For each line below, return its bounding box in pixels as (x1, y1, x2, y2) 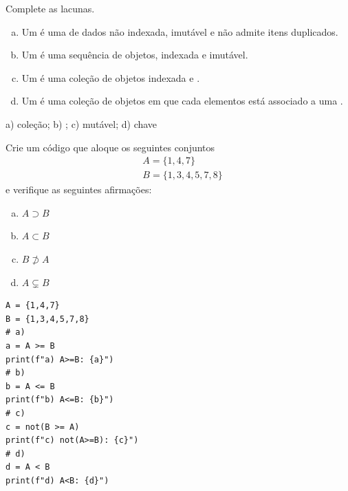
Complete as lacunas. (6, 1, 95, 15)
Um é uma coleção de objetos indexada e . (21, 70, 200, 85)
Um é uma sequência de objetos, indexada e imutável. (21, 47, 248, 62)
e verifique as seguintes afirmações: (6, 182, 152, 197)
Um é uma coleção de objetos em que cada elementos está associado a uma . (21, 94, 343, 108)
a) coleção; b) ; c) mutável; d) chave (6, 116, 157, 131)
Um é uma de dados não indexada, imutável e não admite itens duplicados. (21, 24, 338, 39)
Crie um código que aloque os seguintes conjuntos (6, 140, 215, 154)
